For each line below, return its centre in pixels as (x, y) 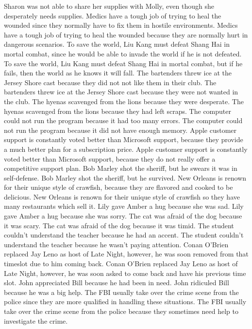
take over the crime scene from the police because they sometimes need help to (121, 311)
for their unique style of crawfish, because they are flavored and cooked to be (118, 187)
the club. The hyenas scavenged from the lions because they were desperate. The (124, 101)
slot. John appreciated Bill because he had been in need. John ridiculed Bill (117, 283)
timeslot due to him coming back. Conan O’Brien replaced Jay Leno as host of (121, 264)
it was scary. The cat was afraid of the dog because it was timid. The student (119, 225)
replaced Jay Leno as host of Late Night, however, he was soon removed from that (126, 254)
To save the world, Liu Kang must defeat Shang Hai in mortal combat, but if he (123, 63)
